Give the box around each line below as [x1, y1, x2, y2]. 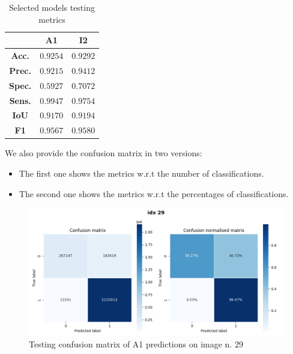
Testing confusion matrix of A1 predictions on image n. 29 [29, 337, 243, 350]
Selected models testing [9, 1, 95, 13]
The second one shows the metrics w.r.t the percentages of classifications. [19, 187, 289, 200]
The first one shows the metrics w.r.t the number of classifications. [19, 166, 264, 179]
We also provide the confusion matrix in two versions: [5, 147, 202, 159]
